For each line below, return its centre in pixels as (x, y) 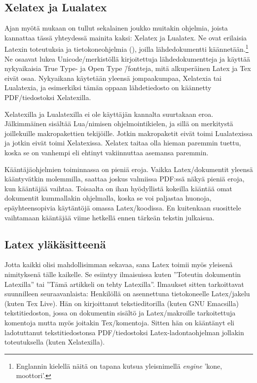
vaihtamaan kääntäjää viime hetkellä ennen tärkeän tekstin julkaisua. (110, 217)
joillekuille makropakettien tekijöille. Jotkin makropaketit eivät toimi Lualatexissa (128, 133)
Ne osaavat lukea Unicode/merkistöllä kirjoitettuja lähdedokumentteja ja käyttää (128, 58)
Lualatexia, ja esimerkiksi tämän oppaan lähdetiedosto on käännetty (108, 87)
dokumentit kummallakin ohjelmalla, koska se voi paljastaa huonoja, (108, 198)
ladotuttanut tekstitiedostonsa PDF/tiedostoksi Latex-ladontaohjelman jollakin (124, 332)
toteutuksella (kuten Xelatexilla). (55, 342)
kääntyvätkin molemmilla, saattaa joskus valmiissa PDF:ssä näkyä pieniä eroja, (125, 179)
